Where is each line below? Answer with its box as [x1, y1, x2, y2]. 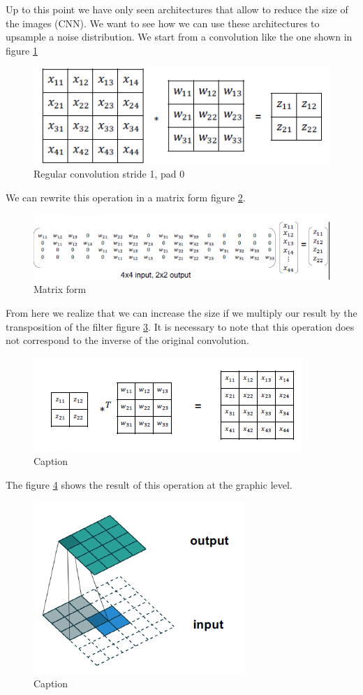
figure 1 [6, 43, 38, 57]
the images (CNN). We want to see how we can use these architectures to [6, 15, 320, 30]
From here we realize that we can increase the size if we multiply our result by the [6, 305, 357, 320]
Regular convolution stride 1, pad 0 [34, 166, 185, 181]
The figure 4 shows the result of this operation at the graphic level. [6, 477, 292, 492]
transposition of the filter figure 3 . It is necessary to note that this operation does [6, 319, 355, 334]
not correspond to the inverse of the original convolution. [6, 333, 249, 347]
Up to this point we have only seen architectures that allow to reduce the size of [6, 2, 348, 16]
